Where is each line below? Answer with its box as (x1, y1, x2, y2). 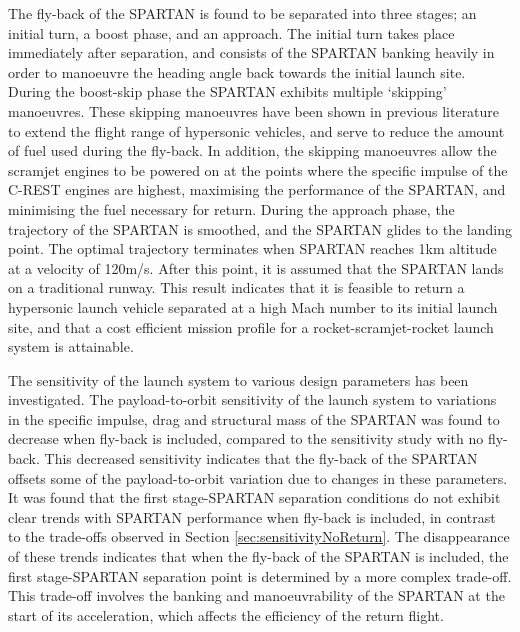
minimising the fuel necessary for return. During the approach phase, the (8, 198, 455, 219)
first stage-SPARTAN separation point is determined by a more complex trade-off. (8, 565, 512, 586)
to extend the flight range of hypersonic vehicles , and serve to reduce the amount (8, 120, 505, 141)
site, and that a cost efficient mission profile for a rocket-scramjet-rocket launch (8, 316, 494, 337)
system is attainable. (8, 336, 134, 357)
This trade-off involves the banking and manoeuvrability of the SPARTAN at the (8, 585, 505, 606)
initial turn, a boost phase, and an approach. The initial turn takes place (8, 22, 455, 43)
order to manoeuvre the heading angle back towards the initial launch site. (8, 61, 466, 82)
